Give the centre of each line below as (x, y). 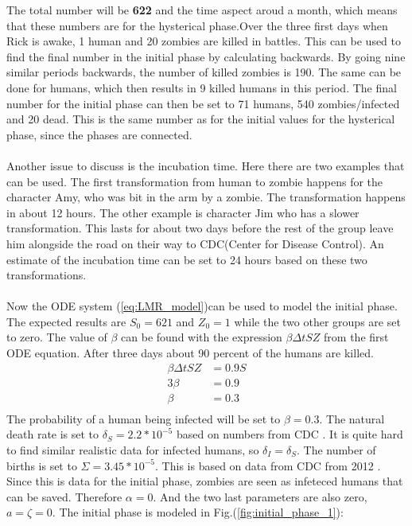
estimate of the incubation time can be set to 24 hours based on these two (187, 259)
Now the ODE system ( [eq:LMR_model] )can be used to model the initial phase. (202, 306)
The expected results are (66, 321)
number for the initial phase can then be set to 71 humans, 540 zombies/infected (203, 103)
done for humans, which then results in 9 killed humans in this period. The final (202, 87)
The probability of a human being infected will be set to (144, 418)
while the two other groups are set (317, 321)
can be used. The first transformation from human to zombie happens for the (195, 181)
